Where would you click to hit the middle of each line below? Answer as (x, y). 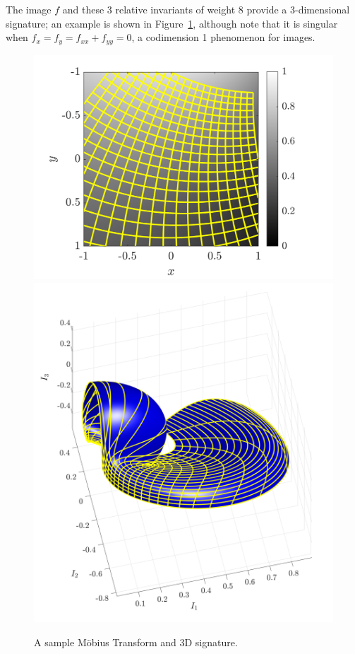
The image (29, 9)
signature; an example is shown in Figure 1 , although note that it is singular (172, 23)
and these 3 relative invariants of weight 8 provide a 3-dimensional (206, 9)
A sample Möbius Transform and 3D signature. (136, 642)
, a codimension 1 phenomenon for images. (223, 37)
